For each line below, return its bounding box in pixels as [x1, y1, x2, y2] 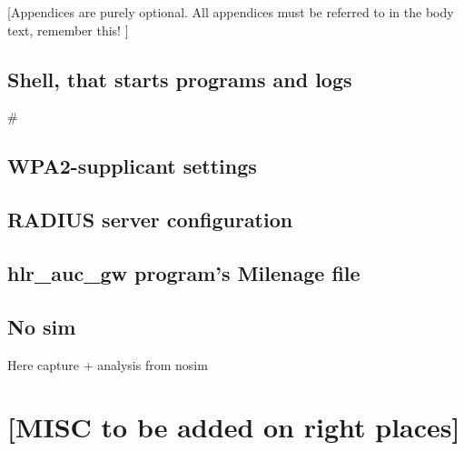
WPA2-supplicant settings [7, 152, 257, 180]
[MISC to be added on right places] [7, 408, 460, 446]
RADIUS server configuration [7, 205, 293, 234]
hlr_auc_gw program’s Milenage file [7, 258, 360, 286]
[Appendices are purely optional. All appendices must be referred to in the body [7, 3, 454, 21]
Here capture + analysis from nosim [7, 355, 208, 374]
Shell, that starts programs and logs [7, 65, 352, 93]
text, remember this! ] [7, 20, 129, 39]
